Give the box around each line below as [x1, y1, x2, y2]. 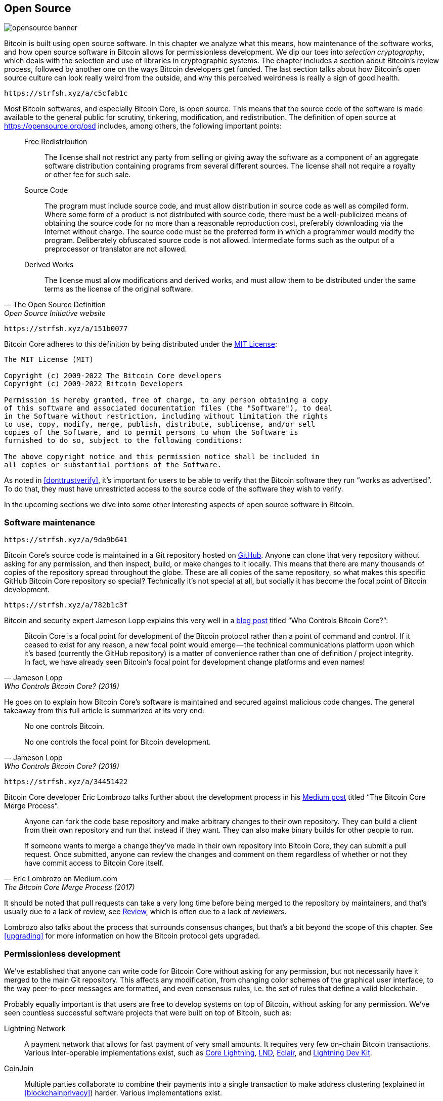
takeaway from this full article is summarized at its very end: [4, 706, 204, 715]
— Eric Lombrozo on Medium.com [4, 874, 117, 883]
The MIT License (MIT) [4, 355, 94, 364]
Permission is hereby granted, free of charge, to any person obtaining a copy [4, 396, 328, 404]
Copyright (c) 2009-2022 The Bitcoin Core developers [4, 372, 221, 380]
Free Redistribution [24, 137, 87, 146]
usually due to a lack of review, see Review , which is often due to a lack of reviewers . [4, 907, 287, 916]
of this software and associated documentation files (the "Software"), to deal [4, 404, 333, 413]
